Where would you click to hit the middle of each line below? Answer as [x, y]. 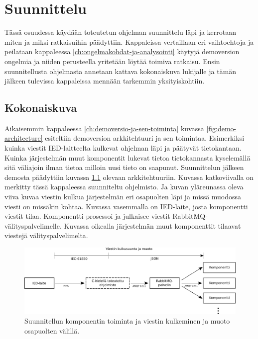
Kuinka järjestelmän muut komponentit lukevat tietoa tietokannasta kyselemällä [128, 157]
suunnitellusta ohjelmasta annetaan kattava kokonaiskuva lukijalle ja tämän [121, 71]
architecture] [24, 138]
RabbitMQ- [190, 216]
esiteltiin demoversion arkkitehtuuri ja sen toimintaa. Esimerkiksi [145, 138]
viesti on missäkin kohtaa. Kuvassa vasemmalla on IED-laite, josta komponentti [126, 206]
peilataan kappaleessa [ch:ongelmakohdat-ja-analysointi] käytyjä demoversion [122, 51]
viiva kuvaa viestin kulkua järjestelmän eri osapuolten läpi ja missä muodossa [123, 197]
